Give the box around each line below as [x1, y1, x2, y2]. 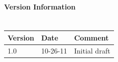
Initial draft [74, 45, 110, 55]
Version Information [4, 1, 76, 11]
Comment [74, 32, 109, 42]
